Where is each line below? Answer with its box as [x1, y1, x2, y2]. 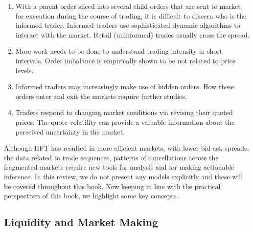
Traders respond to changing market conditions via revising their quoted [15, 107, 233, 117]
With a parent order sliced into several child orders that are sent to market [15, 1, 241, 11]
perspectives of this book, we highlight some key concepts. [4, 191, 179, 201]
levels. [15, 65, 34, 75]
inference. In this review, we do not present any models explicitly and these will [4, 171, 243, 181]
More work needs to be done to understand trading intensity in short [15, 46, 223, 56]
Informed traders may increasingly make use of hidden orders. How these [15, 81, 234, 92]
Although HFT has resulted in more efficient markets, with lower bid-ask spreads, [4, 143, 249, 153]
